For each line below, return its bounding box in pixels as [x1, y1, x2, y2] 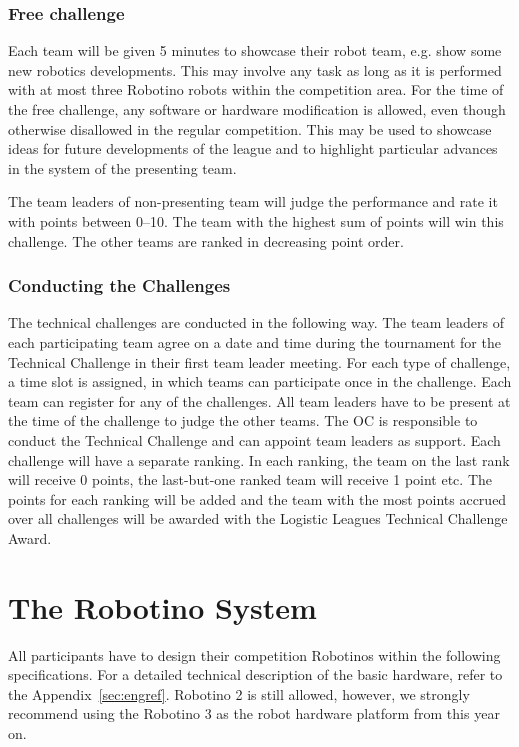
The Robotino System [8, 586, 317, 627]
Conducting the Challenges [8, 273, 231, 298]
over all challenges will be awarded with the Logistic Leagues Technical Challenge [8, 508, 508, 529]
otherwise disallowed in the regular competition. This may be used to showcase [8, 118, 492, 139]
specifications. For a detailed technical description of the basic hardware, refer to [8, 664, 503, 685]
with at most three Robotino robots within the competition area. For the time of [8, 79, 504, 100]
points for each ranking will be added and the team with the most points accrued [8, 488, 507, 509]
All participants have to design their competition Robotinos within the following [8, 644, 501, 665]
